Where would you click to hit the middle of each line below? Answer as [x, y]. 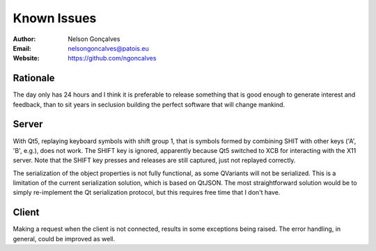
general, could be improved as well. [64, 238]
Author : [24, 39]
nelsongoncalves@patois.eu [108, 48]
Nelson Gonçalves [94, 39]
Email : [22, 48]
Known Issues [55, 18]
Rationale [34, 78]
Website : [26, 58]
